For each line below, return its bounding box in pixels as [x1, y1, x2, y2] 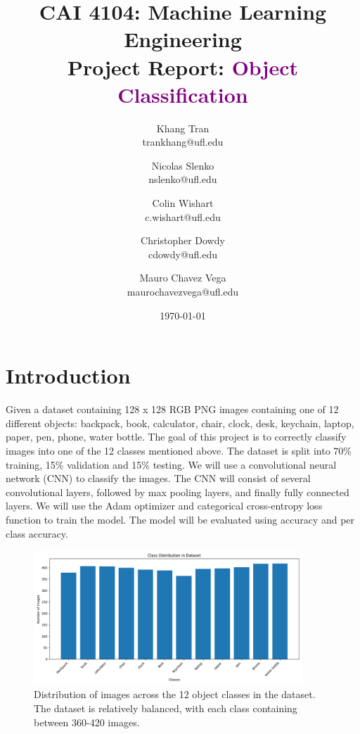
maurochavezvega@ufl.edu [127, 284, 239, 299]
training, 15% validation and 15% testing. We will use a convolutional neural [6, 457, 337, 472]
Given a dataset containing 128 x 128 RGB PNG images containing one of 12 [6, 402, 339, 417]
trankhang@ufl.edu [142, 134, 224, 149]
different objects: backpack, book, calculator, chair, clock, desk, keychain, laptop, [6, 415, 354, 430]
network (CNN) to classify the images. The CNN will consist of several [6, 471, 311, 486]
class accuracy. [6, 526, 68, 540]
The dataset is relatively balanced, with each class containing [34, 701, 297, 716]
